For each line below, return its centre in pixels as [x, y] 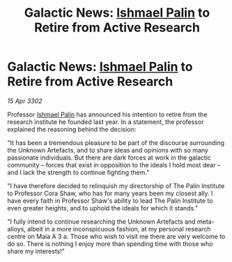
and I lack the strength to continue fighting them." [78, 172]
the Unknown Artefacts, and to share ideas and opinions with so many [108, 150]
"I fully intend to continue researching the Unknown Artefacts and [102, 222]
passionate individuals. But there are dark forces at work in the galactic [109, 157]
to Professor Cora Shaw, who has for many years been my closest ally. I [110, 193]
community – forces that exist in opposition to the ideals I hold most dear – [114, 164]
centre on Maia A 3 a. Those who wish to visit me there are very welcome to [116, 236]
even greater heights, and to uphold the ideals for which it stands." [103, 208]
